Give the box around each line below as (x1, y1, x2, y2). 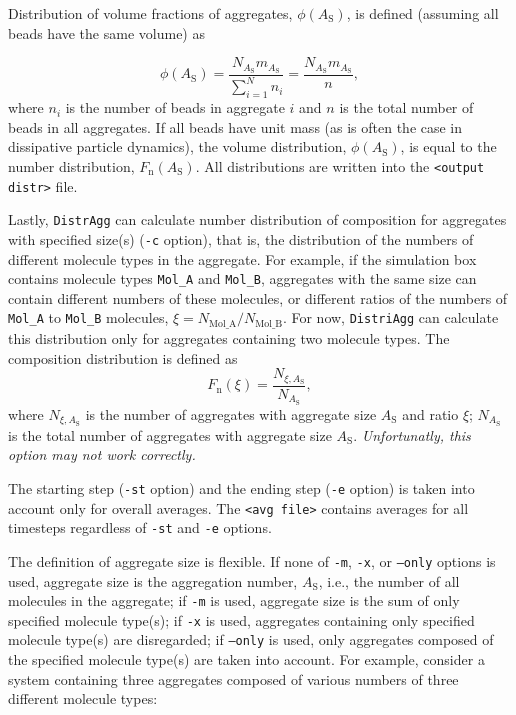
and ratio (402, 403, 459, 424)
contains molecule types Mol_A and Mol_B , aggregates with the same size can (8, 268, 477, 289)
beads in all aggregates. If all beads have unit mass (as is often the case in (8, 116, 463, 137)
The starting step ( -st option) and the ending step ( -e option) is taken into (8, 477, 475, 498)
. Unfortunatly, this (353, 424, 471, 445)
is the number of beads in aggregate (65, 97, 285, 118)
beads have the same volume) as (8, 22, 205, 43)
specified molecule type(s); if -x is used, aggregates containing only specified (8, 609, 475, 630)
